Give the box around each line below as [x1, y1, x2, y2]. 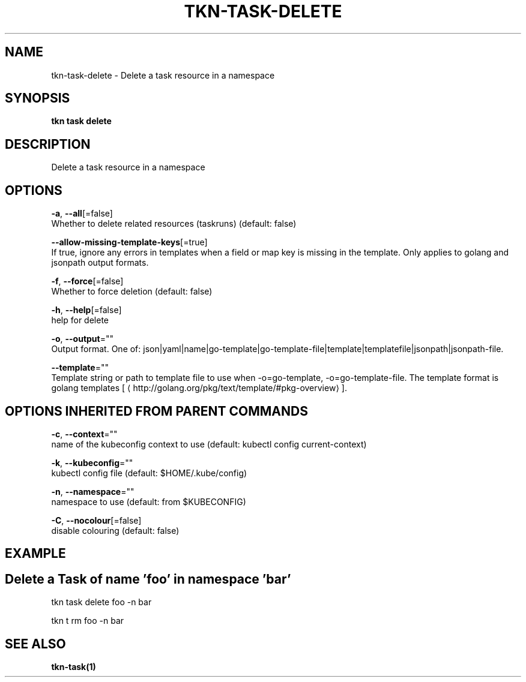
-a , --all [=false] [51, 208, 113, 219]
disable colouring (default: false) [51, 525, 180, 536]
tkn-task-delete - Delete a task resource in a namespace [51, 70, 275, 80]
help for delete [51, 315, 109, 326]
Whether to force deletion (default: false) [51, 286, 213, 297]
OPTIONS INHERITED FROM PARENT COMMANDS [5, 403, 308, 419]
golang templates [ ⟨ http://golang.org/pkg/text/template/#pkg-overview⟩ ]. [51, 383, 347, 393]
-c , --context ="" [51, 428, 118, 439]
